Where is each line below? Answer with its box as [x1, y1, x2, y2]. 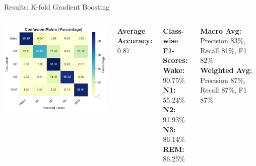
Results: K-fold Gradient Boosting [4, 2, 110, 12]
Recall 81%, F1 [200, 45, 247, 55]
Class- [163, 25, 184, 36]
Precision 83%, [200, 35, 245, 46]
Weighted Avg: [200, 64, 252, 75]
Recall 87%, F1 [200, 85, 247, 95]
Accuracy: [117, 35, 153, 46]
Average [117, 25, 146, 36]
